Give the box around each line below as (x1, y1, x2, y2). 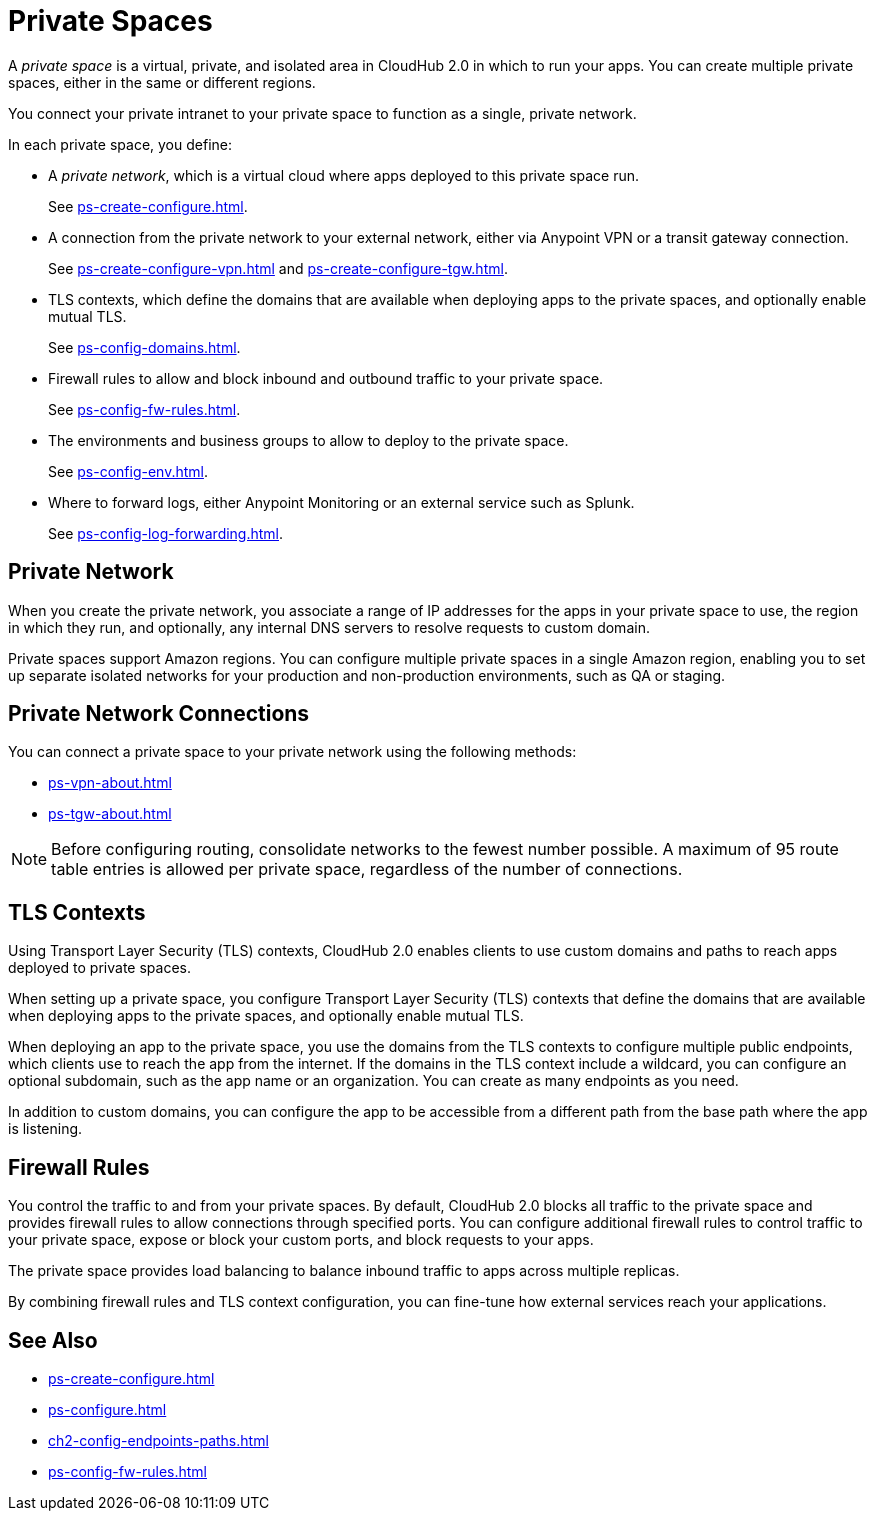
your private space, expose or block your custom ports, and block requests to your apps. (8, 1231, 594, 1249)
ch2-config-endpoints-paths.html (48, 1431, 269, 1449)
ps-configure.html (48, 1400, 167, 1418)
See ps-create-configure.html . (48, 197, 248, 215)
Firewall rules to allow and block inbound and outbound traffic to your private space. (48, 369, 604, 387)
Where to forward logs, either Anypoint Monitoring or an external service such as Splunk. (48, 493, 635, 511)
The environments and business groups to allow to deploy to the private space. (48, 431, 569, 449)
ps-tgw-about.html (48, 805, 172, 823)
